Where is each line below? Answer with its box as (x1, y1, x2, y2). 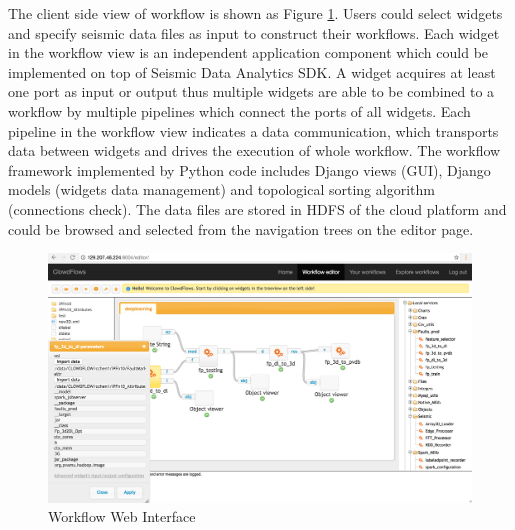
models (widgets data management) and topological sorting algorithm (8, 179, 435, 200)
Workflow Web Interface (48, 506, 196, 527)
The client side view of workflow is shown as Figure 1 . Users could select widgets (8, 3, 503, 23)
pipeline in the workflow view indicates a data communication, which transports (8, 120, 499, 141)
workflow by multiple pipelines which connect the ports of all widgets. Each (8, 100, 471, 121)
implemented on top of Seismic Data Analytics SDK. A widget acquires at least (8, 61, 496, 82)
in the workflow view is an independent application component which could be (8, 42, 489, 63)
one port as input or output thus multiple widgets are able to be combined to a (8, 81, 495, 102)
